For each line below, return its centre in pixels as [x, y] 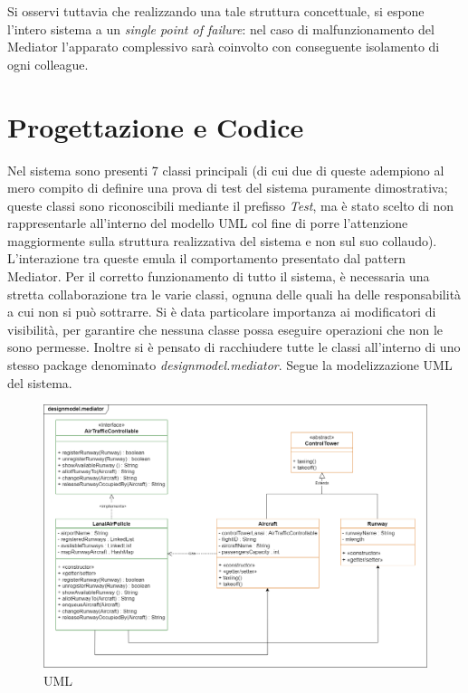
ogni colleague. [48, 64]
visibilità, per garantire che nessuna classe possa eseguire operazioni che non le [225, 329]
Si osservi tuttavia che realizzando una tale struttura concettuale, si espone [216, 11]
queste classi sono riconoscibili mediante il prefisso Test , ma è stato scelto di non [231, 205]
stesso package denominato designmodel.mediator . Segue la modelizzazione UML [230, 365]
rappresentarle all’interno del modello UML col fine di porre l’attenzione [208, 223]
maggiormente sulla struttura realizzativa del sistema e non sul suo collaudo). [222, 240]
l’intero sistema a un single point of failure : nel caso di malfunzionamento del [221, 28]
